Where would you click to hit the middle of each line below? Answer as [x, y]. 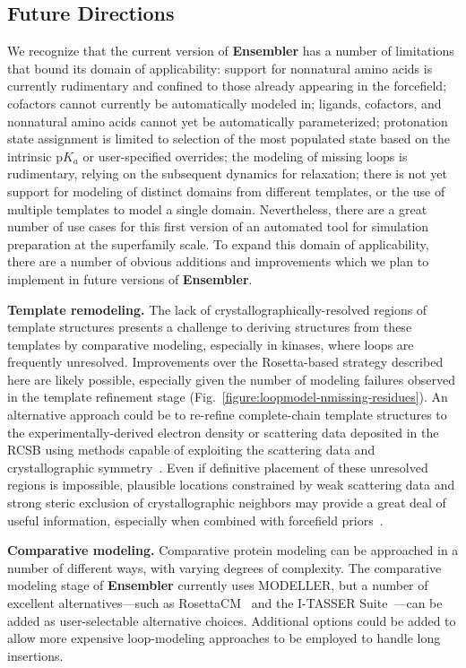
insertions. [35, 655]
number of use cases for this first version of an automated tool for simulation [218, 226]
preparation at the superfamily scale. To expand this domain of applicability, [218, 243]
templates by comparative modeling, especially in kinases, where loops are [211, 344]
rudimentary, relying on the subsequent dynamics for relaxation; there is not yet [227, 174]
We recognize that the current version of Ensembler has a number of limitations [231, 51]
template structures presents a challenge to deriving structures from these [210, 327]
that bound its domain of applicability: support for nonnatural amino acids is [220, 68]
